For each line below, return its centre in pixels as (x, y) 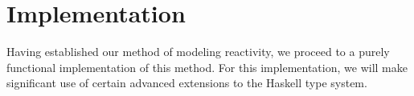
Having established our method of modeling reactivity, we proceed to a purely (198, 52)
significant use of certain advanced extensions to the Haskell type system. (187, 83)
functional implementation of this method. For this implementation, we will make (207, 67)
